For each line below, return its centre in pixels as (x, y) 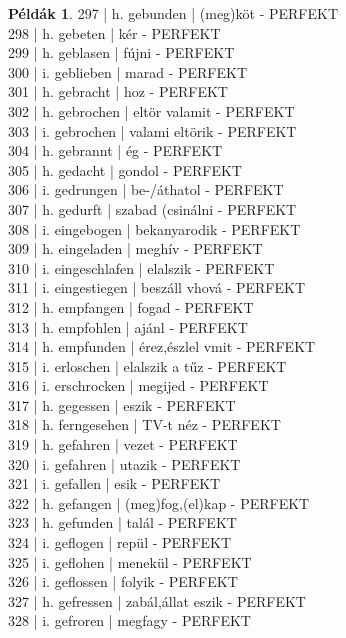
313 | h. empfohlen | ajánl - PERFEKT (128, 326)
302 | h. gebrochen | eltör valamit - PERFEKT (151, 110)
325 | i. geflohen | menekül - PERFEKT (130, 561)
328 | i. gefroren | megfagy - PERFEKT (129, 620)
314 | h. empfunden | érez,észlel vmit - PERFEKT (162, 346)
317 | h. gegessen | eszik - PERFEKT (122, 404)
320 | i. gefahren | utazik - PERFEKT (124, 463)
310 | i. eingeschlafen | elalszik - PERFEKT (141, 267)
